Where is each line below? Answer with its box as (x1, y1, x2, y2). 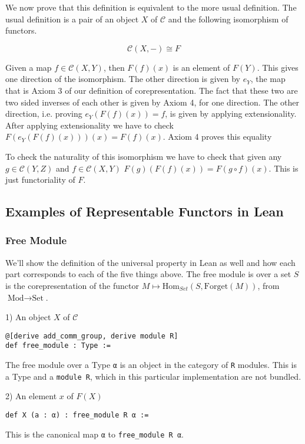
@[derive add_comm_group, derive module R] (5, 331, 178, 340)
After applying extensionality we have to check (5, 119, 174, 131)
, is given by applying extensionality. (165, 107, 297, 120)
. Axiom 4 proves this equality (163, 130, 272, 143)
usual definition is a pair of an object (5, 12, 139, 25)
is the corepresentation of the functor (5, 279, 139, 291)
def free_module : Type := (5, 341, 111, 350)
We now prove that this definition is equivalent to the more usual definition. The (5, 1, 297, 13)
